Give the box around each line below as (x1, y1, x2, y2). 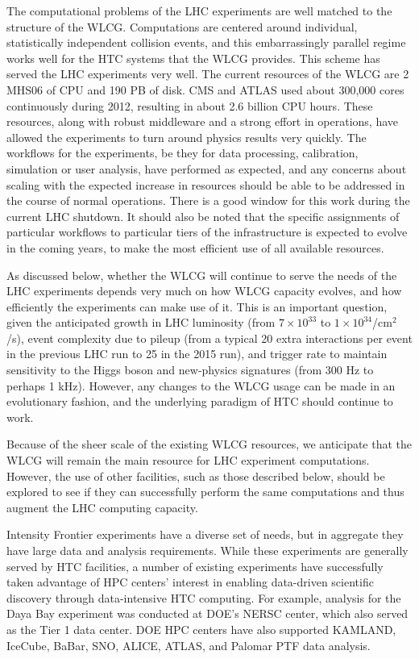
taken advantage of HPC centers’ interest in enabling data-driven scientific (6, 573, 374, 590)
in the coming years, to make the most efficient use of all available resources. (6, 239, 384, 256)
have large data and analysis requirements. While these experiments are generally (6, 542, 409, 558)
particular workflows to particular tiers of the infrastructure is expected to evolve (6, 223, 408, 240)
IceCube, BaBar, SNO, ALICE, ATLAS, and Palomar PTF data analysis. (6, 636, 371, 653)
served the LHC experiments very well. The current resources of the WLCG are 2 (6, 65, 409, 82)
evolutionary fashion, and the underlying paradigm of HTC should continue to (6, 393, 393, 410)
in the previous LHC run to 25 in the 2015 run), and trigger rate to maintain (6, 345, 388, 362)
